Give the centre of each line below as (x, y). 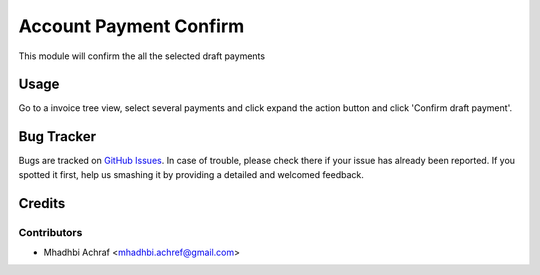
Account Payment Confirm (131, 26)
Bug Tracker (57, 136)
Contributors (50, 232)
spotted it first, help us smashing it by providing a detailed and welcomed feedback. (191, 174)
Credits (42, 203)
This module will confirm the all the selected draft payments (141, 56)
